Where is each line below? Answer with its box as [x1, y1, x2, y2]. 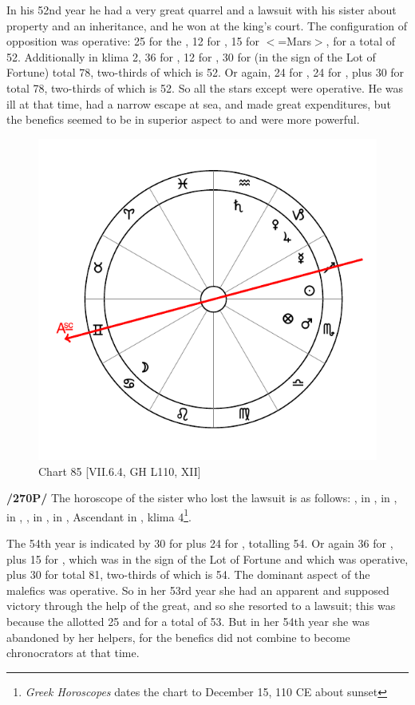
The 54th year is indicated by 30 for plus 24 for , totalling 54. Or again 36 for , [6, 534, 393, 551]
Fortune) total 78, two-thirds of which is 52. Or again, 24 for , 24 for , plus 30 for [6, 64, 405, 81]
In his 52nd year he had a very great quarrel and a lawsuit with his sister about [6, 2, 397, 18]
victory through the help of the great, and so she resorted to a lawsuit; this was [6, 597, 396, 614]
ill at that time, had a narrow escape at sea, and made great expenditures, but [6, 95, 391, 112]
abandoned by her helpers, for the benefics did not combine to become [6, 628, 350, 645]
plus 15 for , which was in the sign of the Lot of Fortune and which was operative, [6, 550, 409, 567]
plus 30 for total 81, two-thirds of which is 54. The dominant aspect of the [6, 566, 370, 583]
